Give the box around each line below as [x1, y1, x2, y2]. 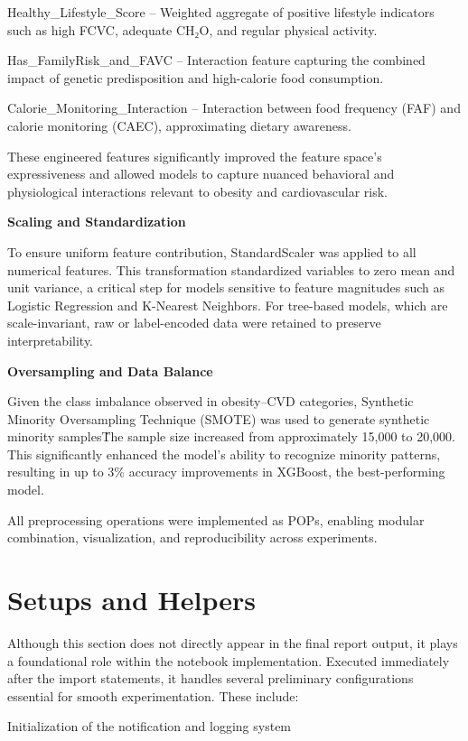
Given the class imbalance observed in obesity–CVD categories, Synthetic [7, 392, 414, 411]
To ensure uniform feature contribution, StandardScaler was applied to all [7, 242, 417, 261]
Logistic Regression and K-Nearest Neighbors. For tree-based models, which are [7, 295, 448, 314]
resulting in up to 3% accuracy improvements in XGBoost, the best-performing [7, 462, 445, 481]
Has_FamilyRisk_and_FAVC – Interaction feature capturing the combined [7, 51, 426, 69]
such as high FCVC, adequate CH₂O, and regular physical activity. [7, 20, 378, 39]
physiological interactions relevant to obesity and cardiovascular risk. [7, 181, 388, 200]
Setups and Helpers [7, 581, 256, 618]
